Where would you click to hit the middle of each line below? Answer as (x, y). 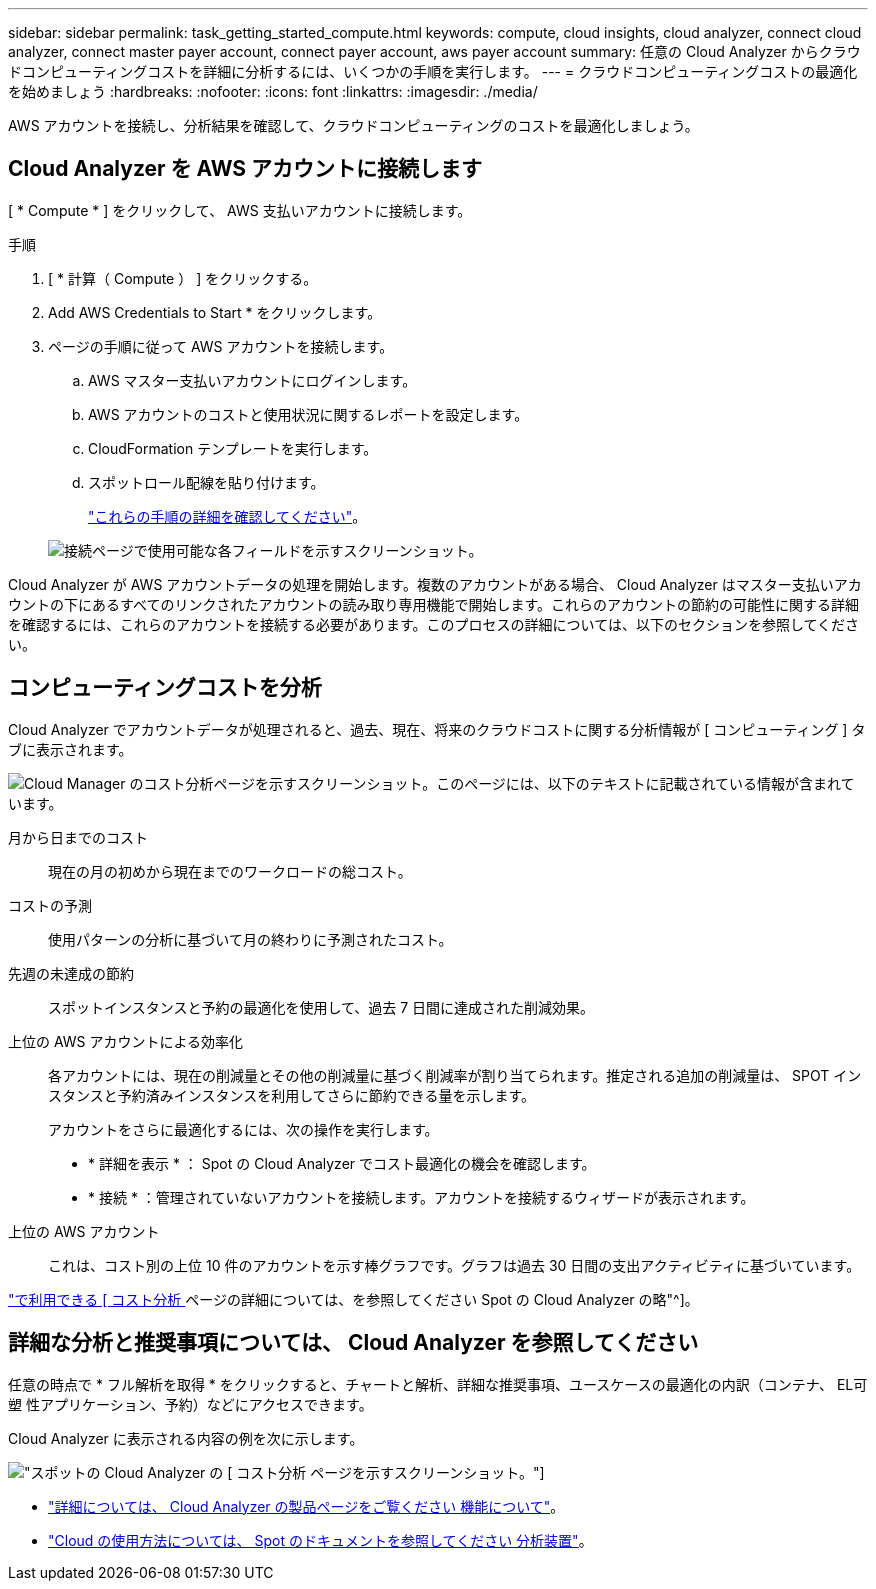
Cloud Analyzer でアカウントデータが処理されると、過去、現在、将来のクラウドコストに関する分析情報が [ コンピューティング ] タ (437, 729)
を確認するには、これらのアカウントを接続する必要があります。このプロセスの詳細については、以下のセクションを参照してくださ (434, 624)
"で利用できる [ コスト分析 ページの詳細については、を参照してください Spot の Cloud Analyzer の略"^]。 (353, 1299)
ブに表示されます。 (70, 749)
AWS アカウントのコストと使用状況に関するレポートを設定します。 (308, 414)
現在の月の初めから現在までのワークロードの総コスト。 (230, 871)
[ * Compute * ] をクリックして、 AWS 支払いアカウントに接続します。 (240, 210)
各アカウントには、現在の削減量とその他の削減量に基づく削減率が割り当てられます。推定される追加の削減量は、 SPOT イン (455, 1075)
